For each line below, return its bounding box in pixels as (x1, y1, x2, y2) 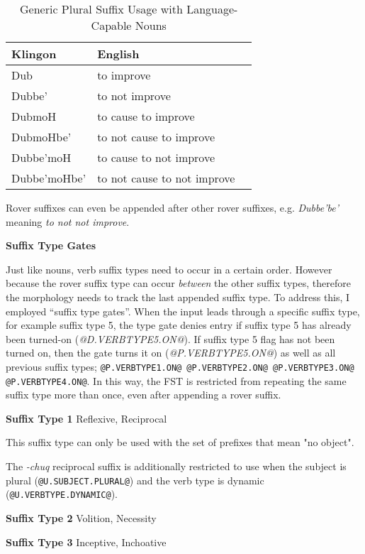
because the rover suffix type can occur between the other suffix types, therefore (6, 276, 351, 290)
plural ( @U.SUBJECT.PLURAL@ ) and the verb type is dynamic (6, 472, 264, 487)
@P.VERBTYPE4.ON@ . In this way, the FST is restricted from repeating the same (6, 373, 347, 388)
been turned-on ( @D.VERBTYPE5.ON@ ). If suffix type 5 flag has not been (6, 331, 335, 346)
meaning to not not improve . (6, 214, 130, 229)
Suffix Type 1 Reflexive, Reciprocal (6, 411, 167, 425)
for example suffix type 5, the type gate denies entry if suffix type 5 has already (6, 317, 352, 332)
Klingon (11, 45, 57, 62)
